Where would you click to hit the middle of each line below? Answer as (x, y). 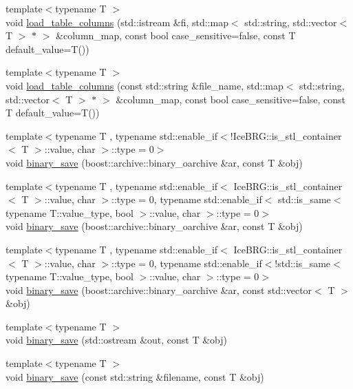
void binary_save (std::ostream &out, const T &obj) (117, 340)
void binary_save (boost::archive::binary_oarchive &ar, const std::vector (159, 290)
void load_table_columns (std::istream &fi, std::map (117, 22)
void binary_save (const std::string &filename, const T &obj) (135, 376)
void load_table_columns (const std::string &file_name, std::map (145, 85)
